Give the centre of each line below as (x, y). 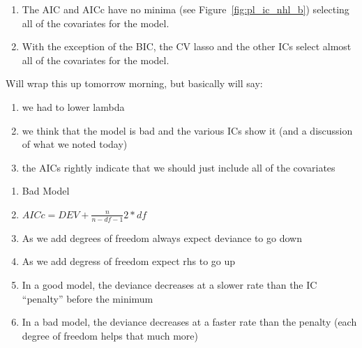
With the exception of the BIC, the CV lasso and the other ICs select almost (187, 46)
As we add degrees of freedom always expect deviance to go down (162, 237)
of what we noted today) (75, 144)
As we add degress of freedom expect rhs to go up (129, 261)
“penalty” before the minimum (88, 298)
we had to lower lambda (73, 106)
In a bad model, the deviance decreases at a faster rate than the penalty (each (189, 322)
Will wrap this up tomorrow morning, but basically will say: (134, 83)
